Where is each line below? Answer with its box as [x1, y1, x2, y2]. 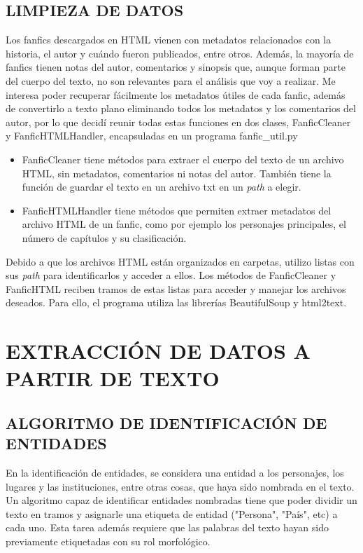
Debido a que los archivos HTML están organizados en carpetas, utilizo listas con [6, 254, 355, 268]
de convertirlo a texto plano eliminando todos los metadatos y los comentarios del [6, 101, 356, 116]
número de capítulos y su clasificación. [22, 230, 187, 245]
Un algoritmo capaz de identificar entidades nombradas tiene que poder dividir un [6, 493, 357, 507]
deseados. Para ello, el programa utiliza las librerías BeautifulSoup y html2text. [6, 295, 347, 310]
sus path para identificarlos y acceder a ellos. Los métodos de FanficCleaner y [6, 268, 336, 282]
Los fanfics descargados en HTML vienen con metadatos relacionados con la [6, 32, 332, 47]
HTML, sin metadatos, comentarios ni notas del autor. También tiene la [22, 165, 332, 180]
